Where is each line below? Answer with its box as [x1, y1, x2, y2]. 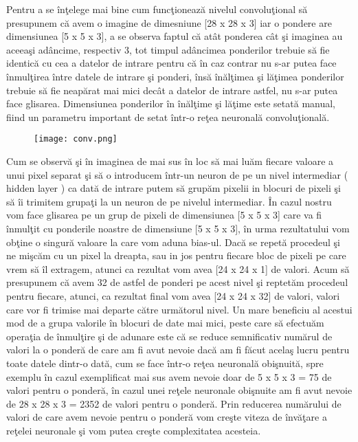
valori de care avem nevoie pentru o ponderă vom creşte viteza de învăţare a [6, 410, 327, 424]
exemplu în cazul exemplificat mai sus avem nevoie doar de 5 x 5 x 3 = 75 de [6, 369, 332, 384]
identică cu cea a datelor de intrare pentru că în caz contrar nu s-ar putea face [6, 56, 337, 70]
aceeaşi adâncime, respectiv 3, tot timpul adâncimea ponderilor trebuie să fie [6, 42, 330, 56]
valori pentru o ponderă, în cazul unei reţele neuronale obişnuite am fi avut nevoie [6, 383, 353, 397]
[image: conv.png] [34, 134, 118, 144]
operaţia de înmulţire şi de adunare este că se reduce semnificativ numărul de [6, 329, 333, 343]
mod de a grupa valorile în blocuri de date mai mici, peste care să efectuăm [6, 316, 324, 330]
